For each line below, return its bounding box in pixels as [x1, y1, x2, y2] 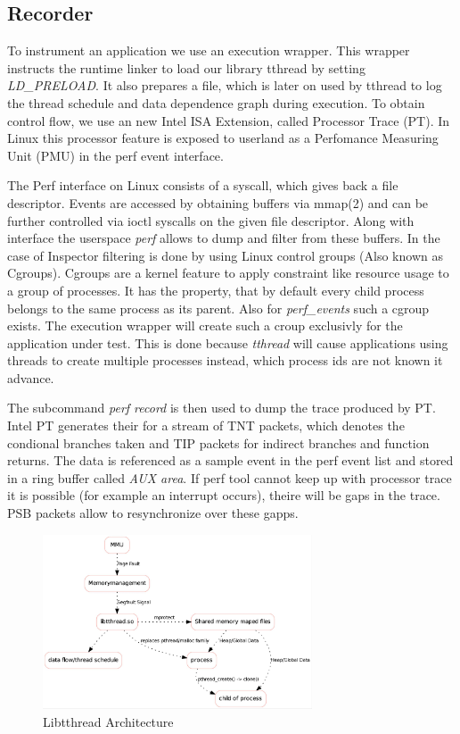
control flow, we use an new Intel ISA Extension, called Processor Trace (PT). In [7, 111, 450, 129]
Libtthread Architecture [43, 712, 174, 730]
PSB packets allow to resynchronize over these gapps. [7, 504, 299, 522]
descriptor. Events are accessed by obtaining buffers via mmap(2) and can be [7, 193, 429, 212]
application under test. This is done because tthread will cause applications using [7, 333, 448, 352]
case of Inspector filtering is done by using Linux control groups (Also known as [7, 246, 443, 264]
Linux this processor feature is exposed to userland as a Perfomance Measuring [7, 129, 439, 147]
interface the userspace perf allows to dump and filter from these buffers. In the [7, 229, 440, 247]
